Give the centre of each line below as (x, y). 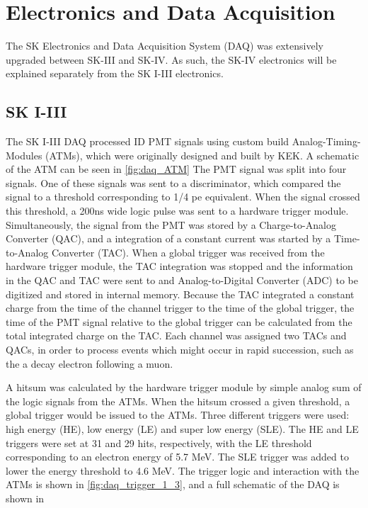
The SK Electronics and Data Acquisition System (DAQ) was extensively (165, 46)
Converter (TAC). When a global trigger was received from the (188, 252)
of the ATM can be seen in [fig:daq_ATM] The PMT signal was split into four (176, 169)
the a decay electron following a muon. (90, 363)
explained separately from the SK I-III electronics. (115, 73)
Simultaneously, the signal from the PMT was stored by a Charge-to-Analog (171, 224)
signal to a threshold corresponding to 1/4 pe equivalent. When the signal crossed (183, 197)
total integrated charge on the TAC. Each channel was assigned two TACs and (176, 335)
